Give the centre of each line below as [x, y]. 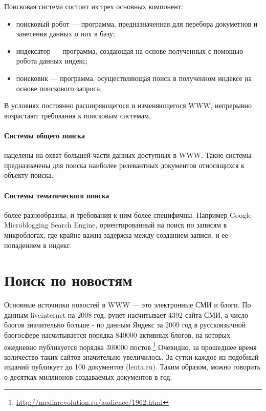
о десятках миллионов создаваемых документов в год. [88, 377]
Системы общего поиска [45, 135]
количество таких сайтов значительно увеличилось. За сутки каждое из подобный [131, 356]
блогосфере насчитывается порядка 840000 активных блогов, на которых [117, 335]
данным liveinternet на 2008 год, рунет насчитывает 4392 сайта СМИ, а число [126, 314]
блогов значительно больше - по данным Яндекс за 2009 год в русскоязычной [125, 325]
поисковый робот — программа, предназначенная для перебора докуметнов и [137, 23]
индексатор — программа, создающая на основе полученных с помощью [130, 50]
